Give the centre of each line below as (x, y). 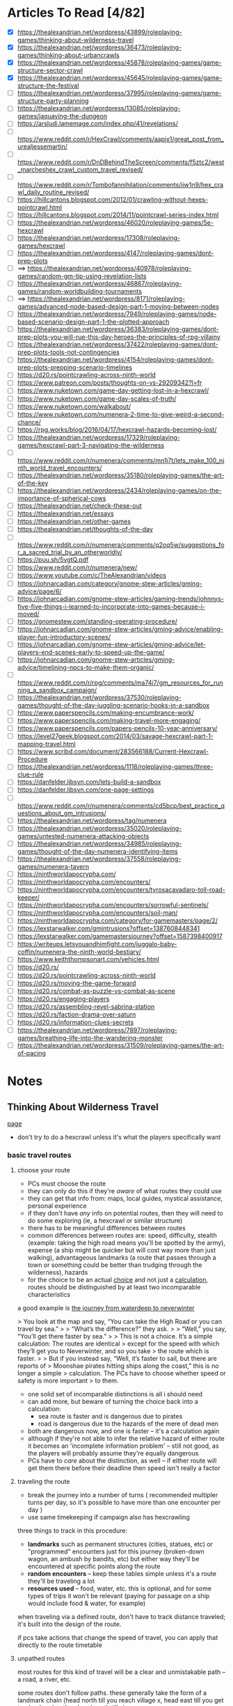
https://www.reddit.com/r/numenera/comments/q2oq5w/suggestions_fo (121, 545)
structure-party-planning (53, 101)
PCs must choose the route (67, 1183)
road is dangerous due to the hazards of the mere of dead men (128, 1424)
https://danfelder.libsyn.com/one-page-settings (86, 790)
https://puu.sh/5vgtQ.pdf (53, 560)
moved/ (28, 614)
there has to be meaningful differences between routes (106, 1228)
